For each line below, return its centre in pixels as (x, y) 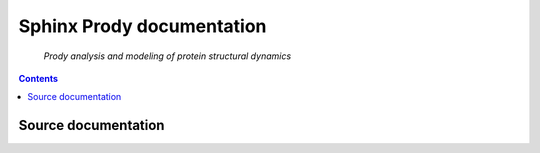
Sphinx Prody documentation (142, 26)
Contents (38, 78)
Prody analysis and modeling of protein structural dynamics (167, 56)
